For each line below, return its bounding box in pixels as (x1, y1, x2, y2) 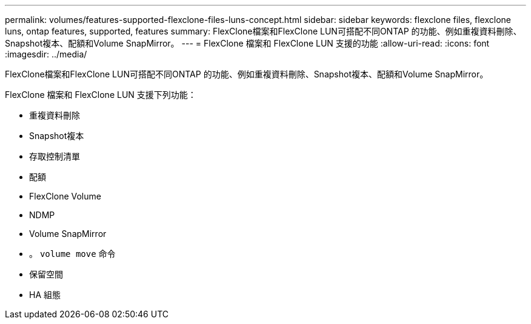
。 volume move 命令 (29, 248, 116, 259)
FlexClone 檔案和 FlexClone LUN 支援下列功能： (5, 89, 196, 100)
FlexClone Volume (29, 191, 101, 201)
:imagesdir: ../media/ (5, 49, 87, 59)
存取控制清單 (29, 151, 80, 161)
